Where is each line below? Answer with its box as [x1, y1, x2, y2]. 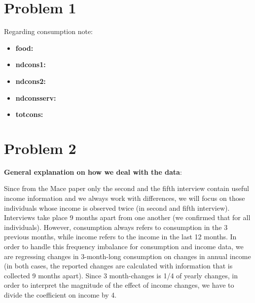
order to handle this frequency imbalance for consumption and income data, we [4, 241, 244, 251]
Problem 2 [4, 138, 76, 158]
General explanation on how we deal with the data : [4, 166, 182, 177]
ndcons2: [15, 76, 46, 86]
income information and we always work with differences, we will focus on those [4, 193, 245, 203]
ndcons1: [15, 59, 46, 70]
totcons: [15, 109, 43, 119]
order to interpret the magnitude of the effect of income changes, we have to [4, 280, 234, 290]
